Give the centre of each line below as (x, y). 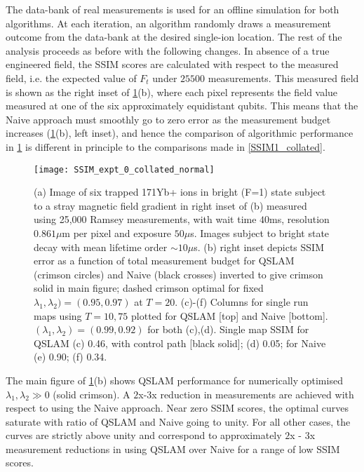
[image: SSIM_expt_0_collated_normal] (124, 169)
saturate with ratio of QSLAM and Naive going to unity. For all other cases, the (178, 421)
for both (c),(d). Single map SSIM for (228, 329)
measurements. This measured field (283, 77)
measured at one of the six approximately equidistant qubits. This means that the (182, 106)
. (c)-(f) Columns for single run (242, 301)
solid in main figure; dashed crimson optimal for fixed (149, 288)
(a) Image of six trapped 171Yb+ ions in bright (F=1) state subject (180, 192)
